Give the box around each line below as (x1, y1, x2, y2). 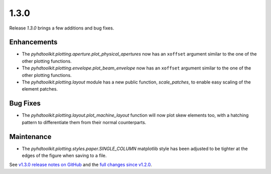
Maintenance (9, 132, 52, 141)
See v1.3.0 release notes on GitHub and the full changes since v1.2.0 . (9, 161, 153, 167)
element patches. (22, 86, 58, 92)
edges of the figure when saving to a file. (22, 152, 107, 158)
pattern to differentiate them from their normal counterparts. (22, 119, 147, 125)
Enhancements (9, 38, 58, 46)
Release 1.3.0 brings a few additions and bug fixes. (9, 25, 114, 31)
